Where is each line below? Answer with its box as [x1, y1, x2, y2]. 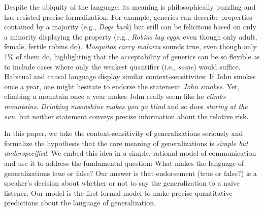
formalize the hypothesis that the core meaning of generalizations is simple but [4, 137, 248, 148]
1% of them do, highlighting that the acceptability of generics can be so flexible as [4, 51, 260, 61]
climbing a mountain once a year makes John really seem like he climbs [4, 91, 226, 101]
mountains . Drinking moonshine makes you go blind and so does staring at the [4, 100, 248, 111]
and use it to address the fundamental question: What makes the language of [4, 157, 244, 168]
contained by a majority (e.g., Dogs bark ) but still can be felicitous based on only [4, 21, 256, 32]
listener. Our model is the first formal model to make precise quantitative [4, 187, 233, 198]
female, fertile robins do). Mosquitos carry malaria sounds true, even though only [4, 41, 257, 52]
